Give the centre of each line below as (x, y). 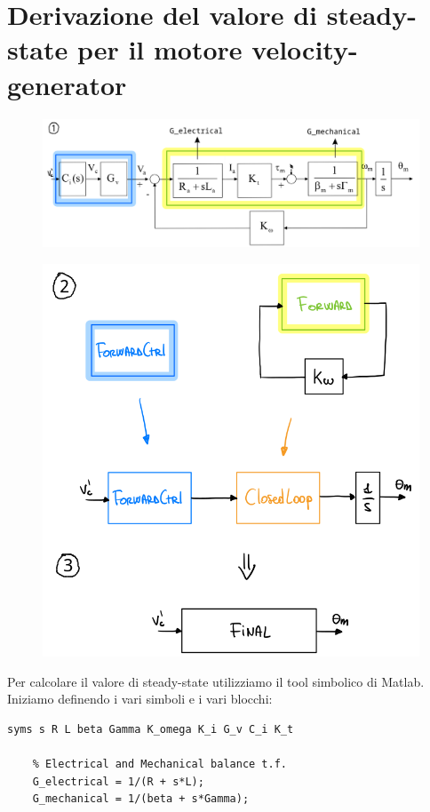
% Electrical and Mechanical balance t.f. (159, 764)
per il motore (159, 49)
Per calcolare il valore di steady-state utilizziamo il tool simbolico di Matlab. (216, 681)
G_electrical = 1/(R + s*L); (118, 781)
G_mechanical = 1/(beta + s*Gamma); (141, 799)
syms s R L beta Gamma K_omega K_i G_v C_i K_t (151, 729)
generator (67, 84)
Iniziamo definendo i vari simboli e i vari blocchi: (140, 699)
